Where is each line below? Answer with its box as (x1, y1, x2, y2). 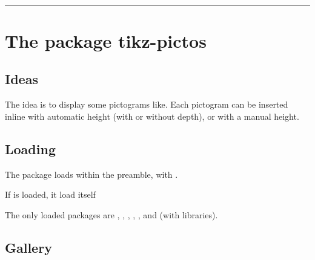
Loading (5, 139, 56, 158)
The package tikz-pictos (5, 28, 207, 53)
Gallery (5, 238, 52, 256)
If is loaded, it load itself (5, 188, 96, 201)
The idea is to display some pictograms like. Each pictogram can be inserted (5, 98, 288, 111)
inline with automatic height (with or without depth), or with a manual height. (5, 109, 299, 122)
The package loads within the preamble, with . (5, 167, 178, 180)
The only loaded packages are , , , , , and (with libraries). (5, 208, 218, 221)
